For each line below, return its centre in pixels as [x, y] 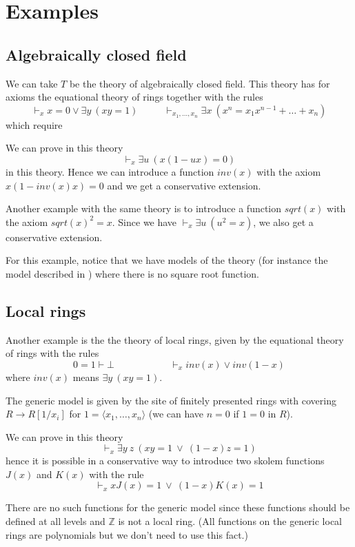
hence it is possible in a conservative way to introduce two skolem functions [165, 461]
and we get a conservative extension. [184, 185]
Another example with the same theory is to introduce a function [144, 208]
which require [34, 124]
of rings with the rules [52, 353]
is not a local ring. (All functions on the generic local [230, 521]
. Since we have [144, 221]
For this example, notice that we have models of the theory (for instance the [167, 260]
